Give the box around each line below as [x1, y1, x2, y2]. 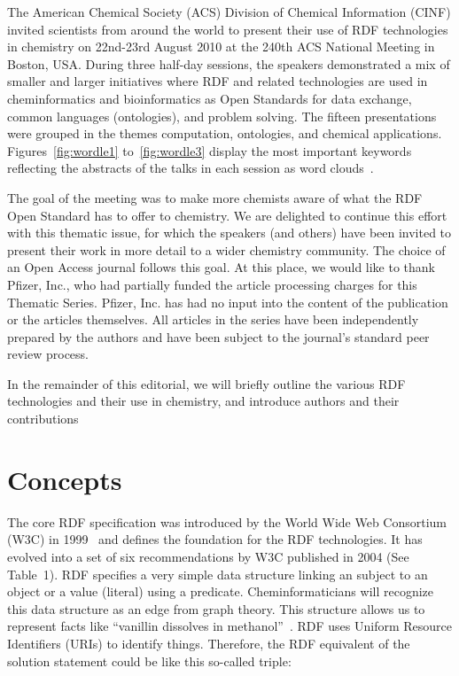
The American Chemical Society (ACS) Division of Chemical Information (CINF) [7, 3, 451, 20]
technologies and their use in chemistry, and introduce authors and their [7, 392, 400, 410]
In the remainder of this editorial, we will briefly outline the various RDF [7, 374, 406, 392]
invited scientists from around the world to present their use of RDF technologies [7, 19, 448, 38]
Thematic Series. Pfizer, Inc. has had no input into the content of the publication [7, 292, 448, 311]
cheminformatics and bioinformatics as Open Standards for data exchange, [7, 89, 412, 107]
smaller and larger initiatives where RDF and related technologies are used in [7, 72, 428, 90]
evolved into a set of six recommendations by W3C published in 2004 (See [7, 547, 409, 565]
